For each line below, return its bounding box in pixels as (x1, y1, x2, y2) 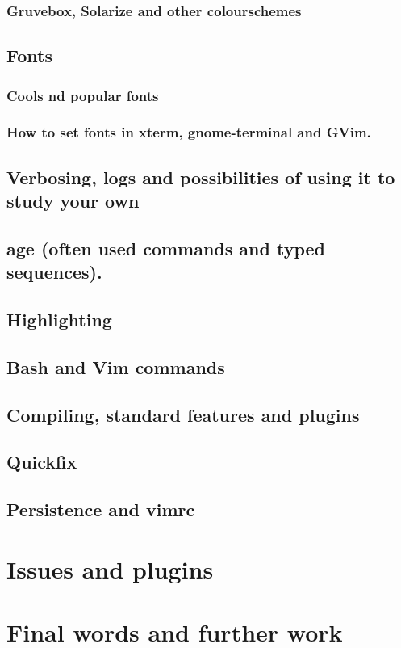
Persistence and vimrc (6, 497, 195, 522)
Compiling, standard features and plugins (6, 402, 360, 427)
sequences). (6, 259, 102, 284)
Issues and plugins (6, 552, 214, 585)
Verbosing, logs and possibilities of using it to (6, 164, 395, 189)
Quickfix (6, 449, 77, 474)
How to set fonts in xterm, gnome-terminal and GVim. (6, 122, 371, 142)
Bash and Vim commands (6, 354, 225, 379)
